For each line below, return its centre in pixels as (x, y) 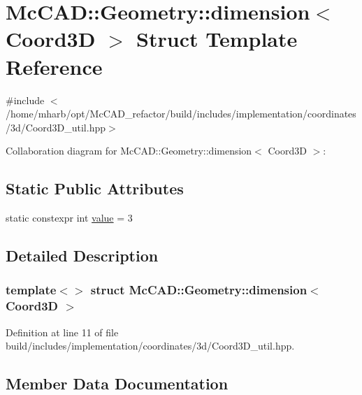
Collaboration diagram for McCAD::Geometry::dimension (129, 151)
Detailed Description (82, 256)
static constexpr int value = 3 (69, 218)
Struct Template (217, 39)
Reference (54, 66)
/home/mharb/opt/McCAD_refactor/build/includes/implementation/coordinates (181, 114)
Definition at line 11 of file (62, 332)
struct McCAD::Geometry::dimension (199, 290)
